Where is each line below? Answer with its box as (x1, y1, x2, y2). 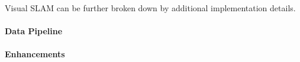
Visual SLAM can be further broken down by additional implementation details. (5, 2, 296, 14)
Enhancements (5, 48, 65, 60)
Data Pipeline (5, 25, 63, 37)
